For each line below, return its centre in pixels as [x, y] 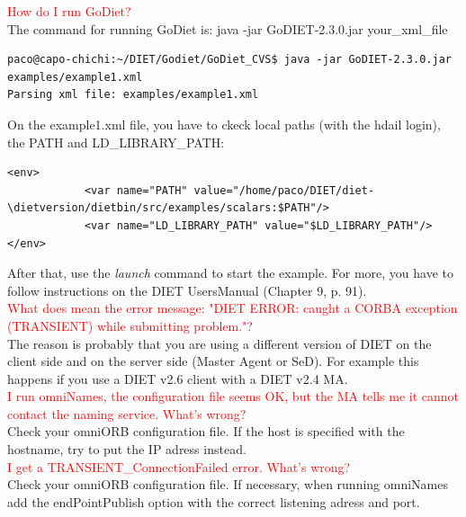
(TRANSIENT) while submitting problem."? [130, 325]
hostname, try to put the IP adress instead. [127, 449]
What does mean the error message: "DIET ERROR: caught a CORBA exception [233, 308]
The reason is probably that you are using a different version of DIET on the [220, 343]
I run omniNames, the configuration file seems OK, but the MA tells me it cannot [233, 396]
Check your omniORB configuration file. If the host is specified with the [206, 431]
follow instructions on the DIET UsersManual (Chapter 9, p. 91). [187, 290]
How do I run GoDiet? [69, 11]
